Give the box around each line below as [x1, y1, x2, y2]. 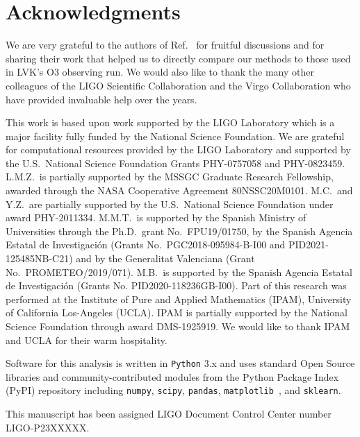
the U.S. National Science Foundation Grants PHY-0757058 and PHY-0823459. [6, 155, 345, 170]
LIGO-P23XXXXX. [6, 420, 90, 434]
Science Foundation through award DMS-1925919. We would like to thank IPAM [6, 319, 350, 333]
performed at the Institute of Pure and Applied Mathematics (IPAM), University [6, 291, 352, 306]
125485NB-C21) [6, 251, 73, 266]
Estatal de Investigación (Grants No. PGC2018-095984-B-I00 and [6, 237, 286, 252]
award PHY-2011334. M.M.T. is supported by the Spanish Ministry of [6, 210, 306, 225]
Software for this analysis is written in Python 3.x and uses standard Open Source [6, 356, 355, 370]
